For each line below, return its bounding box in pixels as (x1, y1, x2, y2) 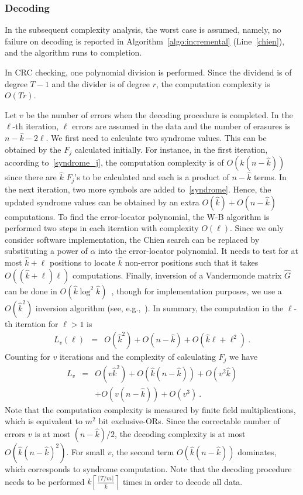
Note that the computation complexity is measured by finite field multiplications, (5, 403, 296, 415)
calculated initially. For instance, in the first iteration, (74, 143, 268, 155)
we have (229, 350, 258, 363)
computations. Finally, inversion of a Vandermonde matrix (72, 269, 282, 281)
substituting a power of (5, 245, 88, 257)
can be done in (5, 284, 57, 297)
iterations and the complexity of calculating (59, 350, 216, 363)
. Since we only (230, 222, 284, 234)
